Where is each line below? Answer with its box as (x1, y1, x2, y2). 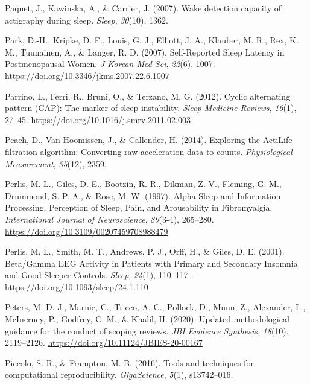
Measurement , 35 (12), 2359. (5, 157, 107, 170)
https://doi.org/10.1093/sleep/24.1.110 (5, 280, 148, 293)
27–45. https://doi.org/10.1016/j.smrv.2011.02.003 (5, 113, 191, 126)
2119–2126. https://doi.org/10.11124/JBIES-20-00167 (5, 336, 203, 349)
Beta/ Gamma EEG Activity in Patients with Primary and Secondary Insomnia (5, 256, 298, 269)
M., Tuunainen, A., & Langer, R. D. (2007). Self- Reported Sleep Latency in (5, 45, 285, 58)
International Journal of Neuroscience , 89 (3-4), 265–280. (5, 212, 214, 225)
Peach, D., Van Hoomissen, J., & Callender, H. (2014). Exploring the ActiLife (5, 133, 293, 146)
